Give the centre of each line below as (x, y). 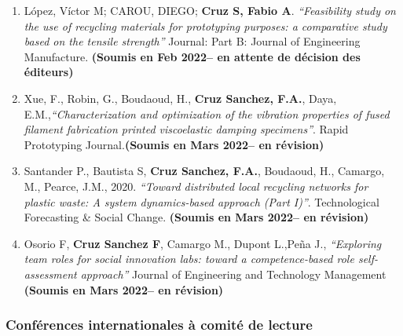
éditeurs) (49, 72)
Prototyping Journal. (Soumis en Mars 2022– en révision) (174, 144)
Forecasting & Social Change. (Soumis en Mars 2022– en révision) (196, 217)
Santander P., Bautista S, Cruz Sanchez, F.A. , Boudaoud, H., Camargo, (204, 171)
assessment (50, 274)
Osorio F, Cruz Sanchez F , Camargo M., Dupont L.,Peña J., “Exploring (203, 243)
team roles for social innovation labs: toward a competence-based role (189, 259)
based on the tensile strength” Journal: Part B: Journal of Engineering (192, 41)
